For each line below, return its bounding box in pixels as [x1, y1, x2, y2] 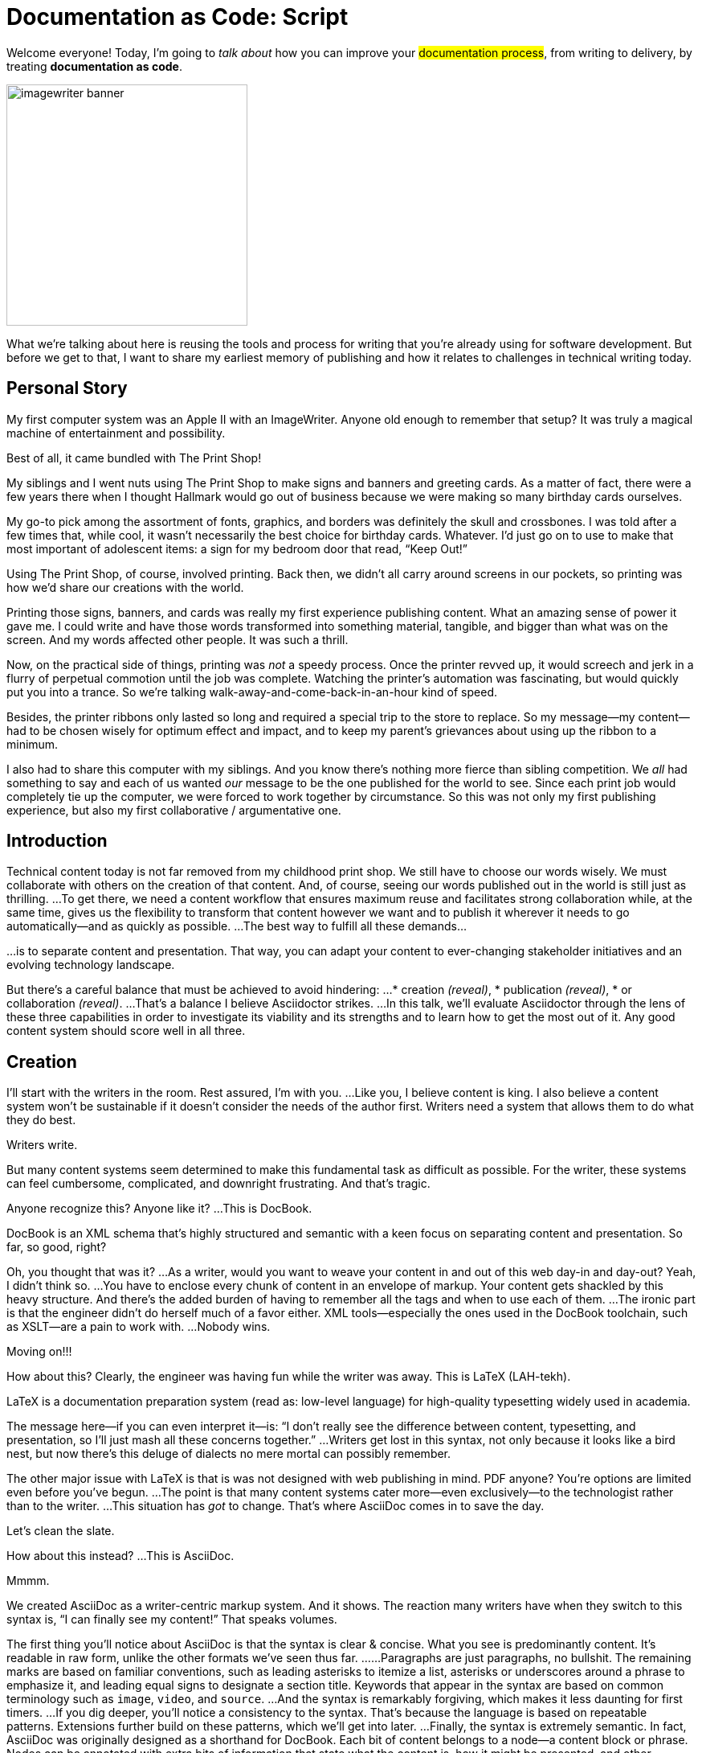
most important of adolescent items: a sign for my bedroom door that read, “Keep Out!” [6, 541, 467, 556]
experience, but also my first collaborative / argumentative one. [6, 803, 341, 817]
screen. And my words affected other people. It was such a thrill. [6, 632, 349, 647]
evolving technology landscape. [6, 958, 175, 972]
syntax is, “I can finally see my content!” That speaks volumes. [6, 1612, 337, 1627]
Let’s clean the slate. [6, 1524, 115, 1538]
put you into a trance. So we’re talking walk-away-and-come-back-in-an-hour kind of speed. [6, 684, 498, 699]
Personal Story [6, 378, 128, 399]
